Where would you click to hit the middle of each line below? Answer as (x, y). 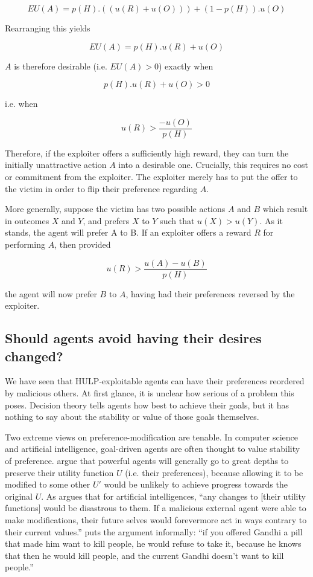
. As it (271, 220)
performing (25, 244)
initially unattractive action (56, 165)
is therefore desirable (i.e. (61, 66)
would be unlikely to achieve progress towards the (196, 484)
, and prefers (106, 220)
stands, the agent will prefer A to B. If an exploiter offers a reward (128, 232)
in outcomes (27, 220)
